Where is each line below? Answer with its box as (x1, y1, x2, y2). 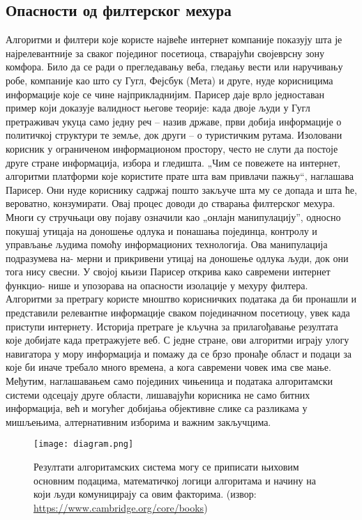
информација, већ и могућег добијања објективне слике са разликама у (6, 401, 308, 415)
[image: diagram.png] (33, 439, 134, 450)
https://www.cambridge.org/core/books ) (33, 500, 208, 514)
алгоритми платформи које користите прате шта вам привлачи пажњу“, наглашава (6, 169, 354, 183)
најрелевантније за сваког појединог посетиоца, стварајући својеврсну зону (6, 45, 324, 60)
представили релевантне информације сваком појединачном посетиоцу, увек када (6, 305, 350, 320)
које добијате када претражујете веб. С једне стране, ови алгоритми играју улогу (6, 332, 349, 347)
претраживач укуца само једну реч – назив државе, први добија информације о (6, 114, 342, 128)
